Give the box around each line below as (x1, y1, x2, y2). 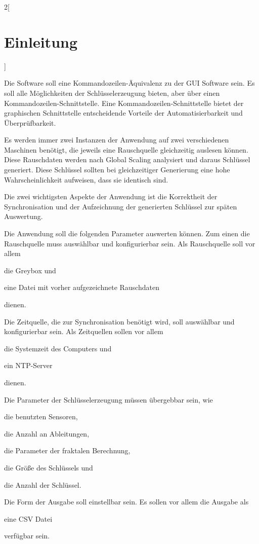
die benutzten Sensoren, (4, 411, 78, 422)
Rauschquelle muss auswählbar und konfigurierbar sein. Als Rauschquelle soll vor (4, 238, 255, 248)
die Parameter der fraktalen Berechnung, (4, 445, 131, 456)
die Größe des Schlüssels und (4, 462, 93, 473)
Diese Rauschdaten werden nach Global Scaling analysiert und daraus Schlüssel (4, 154, 250, 165)
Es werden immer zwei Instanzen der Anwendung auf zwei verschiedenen (4, 134, 229, 145)
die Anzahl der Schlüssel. (4, 479, 81, 490)
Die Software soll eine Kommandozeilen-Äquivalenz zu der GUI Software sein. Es (4, 78, 255, 88)
